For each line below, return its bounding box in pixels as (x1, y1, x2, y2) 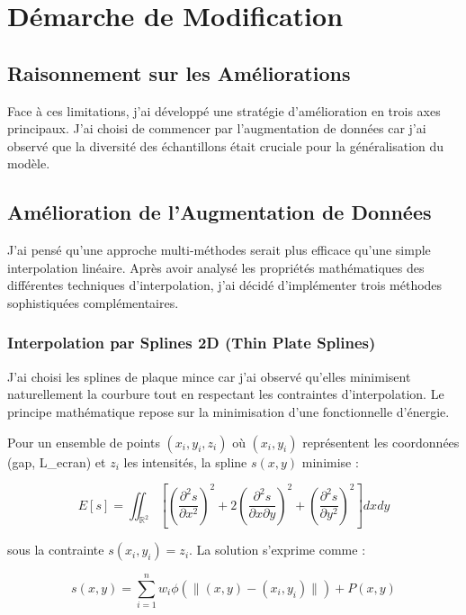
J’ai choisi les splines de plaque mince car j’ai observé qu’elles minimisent (7, 366, 411, 385)
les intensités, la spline (123, 452, 247, 471)
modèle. (7, 154, 50, 173)
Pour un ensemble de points (7, 432, 160, 451)
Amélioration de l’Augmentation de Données (7, 198, 432, 226)
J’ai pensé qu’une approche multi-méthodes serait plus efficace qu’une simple (7, 240, 431, 259)
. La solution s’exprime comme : (189, 540, 366, 559)
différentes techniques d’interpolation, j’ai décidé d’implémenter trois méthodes (7, 276, 443, 294)
